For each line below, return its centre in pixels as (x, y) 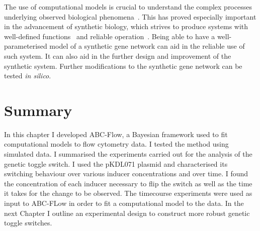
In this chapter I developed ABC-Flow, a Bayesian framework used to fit (116, 134)
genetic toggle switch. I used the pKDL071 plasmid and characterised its (116, 163)
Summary (38, 110)
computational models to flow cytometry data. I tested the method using (116, 144)
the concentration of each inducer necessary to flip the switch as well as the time (128, 183)
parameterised (26, 46)
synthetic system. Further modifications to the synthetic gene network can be (123, 66)
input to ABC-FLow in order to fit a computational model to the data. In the (124, 203)
